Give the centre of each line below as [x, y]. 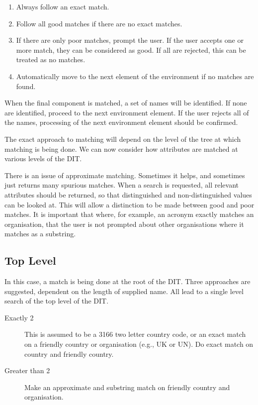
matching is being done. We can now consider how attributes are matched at [121, 149]
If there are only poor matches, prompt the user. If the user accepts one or [130, 40]
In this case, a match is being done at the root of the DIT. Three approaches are [128, 281]
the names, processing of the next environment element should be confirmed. [121, 122]
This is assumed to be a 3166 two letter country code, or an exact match [135, 334]
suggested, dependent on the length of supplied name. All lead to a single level [124, 291]
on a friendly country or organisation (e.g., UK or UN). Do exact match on [139, 344]
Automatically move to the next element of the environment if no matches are [135, 76]
